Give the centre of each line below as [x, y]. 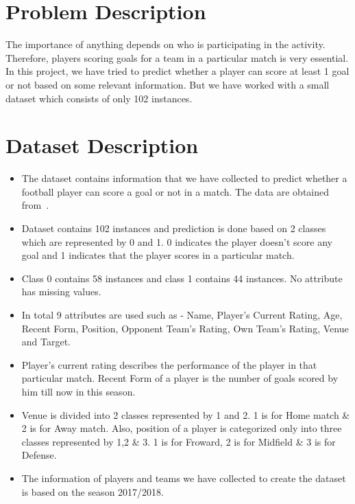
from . [35, 205]
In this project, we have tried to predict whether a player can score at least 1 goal [177, 71]
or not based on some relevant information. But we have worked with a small [168, 84]
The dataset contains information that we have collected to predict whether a [184, 178]
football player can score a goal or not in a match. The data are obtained [175, 191]
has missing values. [61, 291]
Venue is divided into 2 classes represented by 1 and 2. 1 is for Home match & [186, 414]
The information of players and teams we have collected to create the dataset [184, 478]
